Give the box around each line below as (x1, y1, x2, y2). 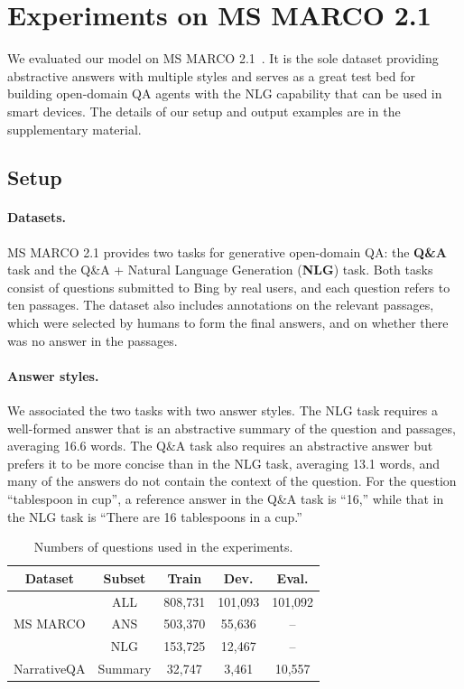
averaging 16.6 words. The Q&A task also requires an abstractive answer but (7, 436, 433, 455)
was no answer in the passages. (7, 331, 178, 349)
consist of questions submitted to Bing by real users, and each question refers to (7, 277, 450, 296)
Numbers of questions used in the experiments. (33, 537, 293, 556)
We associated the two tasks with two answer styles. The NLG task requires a (7, 401, 439, 420)
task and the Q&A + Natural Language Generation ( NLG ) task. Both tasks (7, 260, 433, 279)
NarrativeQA (14, 659, 86, 678)
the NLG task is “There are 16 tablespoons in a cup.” (7, 507, 302, 526)
